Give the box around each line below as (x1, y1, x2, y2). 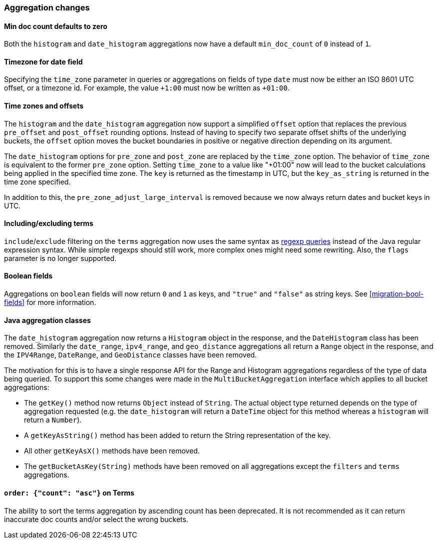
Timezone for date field (4, 57, 83, 66)
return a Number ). (24, 415, 82, 424)
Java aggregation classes (4, 315, 91, 324)
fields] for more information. (4, 298, 96, 307)
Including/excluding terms (4, 219, 93, 228)
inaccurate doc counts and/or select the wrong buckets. (4, 514, 188, 523)
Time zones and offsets (4, 101, 84, 110)
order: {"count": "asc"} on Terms (4, 488, 134, 497)
